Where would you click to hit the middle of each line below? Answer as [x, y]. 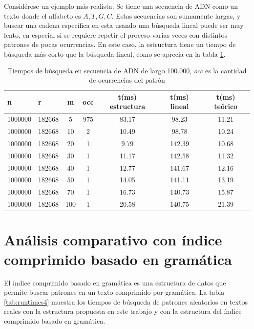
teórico [226, 106]
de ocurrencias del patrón [127, 80]
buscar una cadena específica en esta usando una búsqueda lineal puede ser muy [124, 25]
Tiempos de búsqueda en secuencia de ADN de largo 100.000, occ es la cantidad [127, 70]
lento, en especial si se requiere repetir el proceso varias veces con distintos [116, 34]
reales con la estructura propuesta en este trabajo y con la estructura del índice [123, 311]
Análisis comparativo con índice [113, 240]
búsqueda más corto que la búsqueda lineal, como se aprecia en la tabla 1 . [115, 54]
